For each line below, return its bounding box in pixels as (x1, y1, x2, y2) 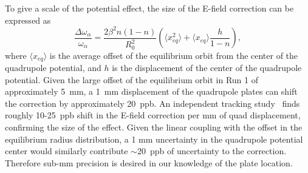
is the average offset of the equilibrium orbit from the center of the (49, 49, 298, 61)
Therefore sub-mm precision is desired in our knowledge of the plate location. (5, 156, 293, 169)
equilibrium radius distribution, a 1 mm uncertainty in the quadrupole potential (5, 132, 303, 145)
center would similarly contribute (5, 144, 128, 157)
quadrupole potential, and (5, 61, 101, 73)
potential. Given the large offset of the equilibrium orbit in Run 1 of (5, 73, 259, 86)
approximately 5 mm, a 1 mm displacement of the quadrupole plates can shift (5, 85, 298, 98)
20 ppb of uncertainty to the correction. (137, 144, 287, 157)
